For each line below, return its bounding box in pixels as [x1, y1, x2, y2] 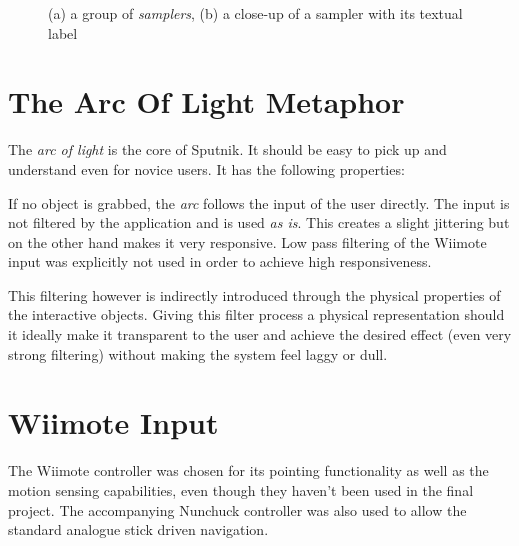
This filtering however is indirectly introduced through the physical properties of [8, 284, 501, 305]
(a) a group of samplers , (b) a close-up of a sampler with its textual [48, 3, 463, 23]
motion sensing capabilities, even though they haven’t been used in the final [8, 479, 474, 500]
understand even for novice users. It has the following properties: [8, 158, 405, 179]
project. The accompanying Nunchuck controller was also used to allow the [8, 499, 467, 520]
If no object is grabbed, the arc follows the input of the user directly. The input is [8, 192, 510, 213]
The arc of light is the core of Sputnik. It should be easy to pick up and [8, 139, 447, 160]
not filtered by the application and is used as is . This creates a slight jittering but [8, 212, 510, 233]
